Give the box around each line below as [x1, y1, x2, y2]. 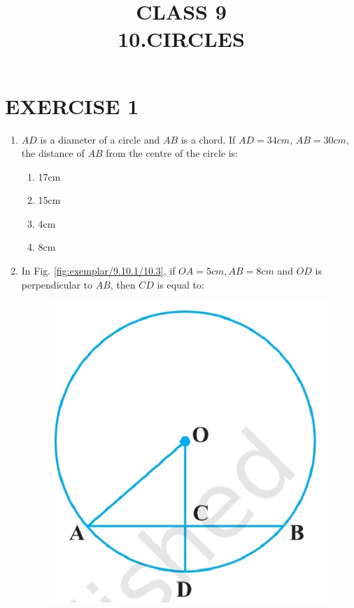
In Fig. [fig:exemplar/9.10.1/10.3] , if [21, 263, 176, 278]
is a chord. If [180, 132, 236, 146]
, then [110, 277, 136, 291]
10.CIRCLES [118, 25, 245, 53]
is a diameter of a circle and [40, 132, 160, 146]
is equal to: [157, 277, 204, 291]
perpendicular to [21, 277, 93, 291]
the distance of [21, 146, 85, 160]
